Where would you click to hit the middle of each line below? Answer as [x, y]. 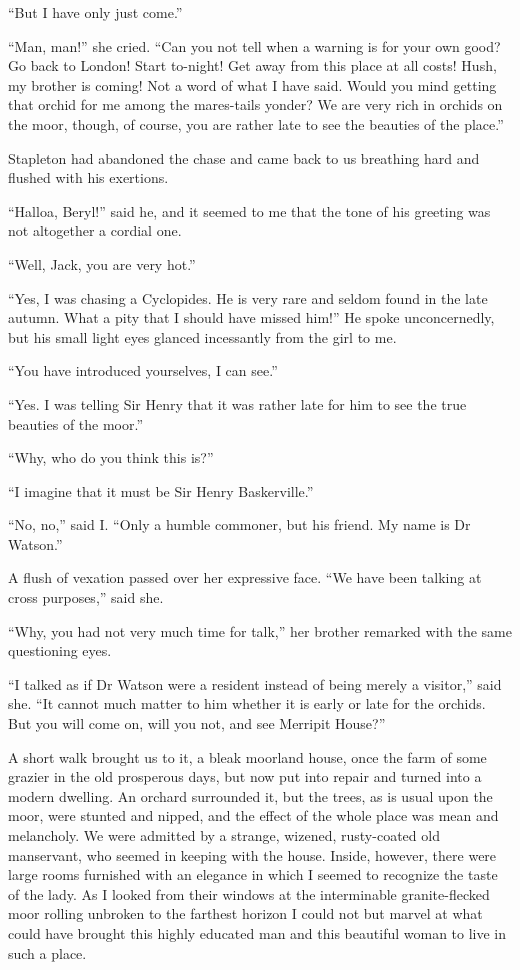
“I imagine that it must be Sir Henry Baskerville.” [161, 490]
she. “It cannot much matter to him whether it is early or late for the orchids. [247, 703]
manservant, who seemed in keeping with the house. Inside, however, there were [252, 854]
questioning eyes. [60, 650]
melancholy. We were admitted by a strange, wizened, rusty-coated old [224, 835]
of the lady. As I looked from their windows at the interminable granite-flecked [249, 893]
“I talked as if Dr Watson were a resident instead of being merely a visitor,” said [255, 683]
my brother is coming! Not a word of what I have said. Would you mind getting [252, 84]
